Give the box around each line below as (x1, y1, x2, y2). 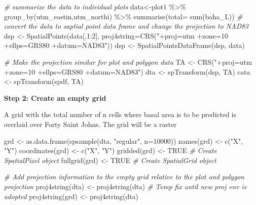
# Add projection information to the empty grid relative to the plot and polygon (4, 171, 245, 182)
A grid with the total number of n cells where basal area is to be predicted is (4, 109, 237, 120)
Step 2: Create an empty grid (4, 92, 106, 103)
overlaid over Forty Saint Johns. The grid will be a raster (4, 119, 177, 129)
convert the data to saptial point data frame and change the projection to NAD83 (4, 21, 249, 31)
